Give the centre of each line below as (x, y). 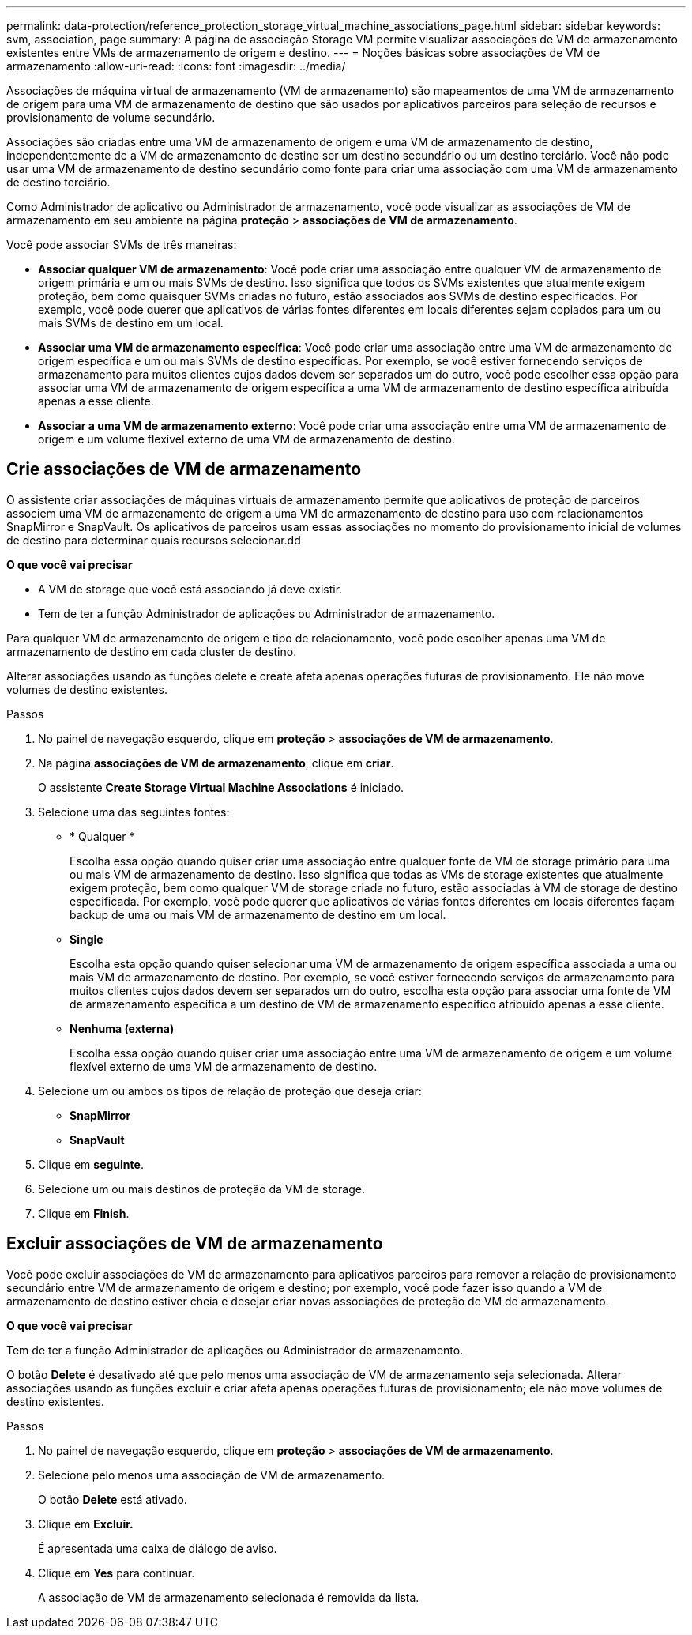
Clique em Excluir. (86, 1524)
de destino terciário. (58, 182)
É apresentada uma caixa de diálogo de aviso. (158, 1548)
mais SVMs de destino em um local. (131, 323)
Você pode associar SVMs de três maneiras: (122, 245)
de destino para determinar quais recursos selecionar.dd (154, 540)
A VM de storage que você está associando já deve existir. (190, 589)
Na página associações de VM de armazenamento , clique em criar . (216, 763)
